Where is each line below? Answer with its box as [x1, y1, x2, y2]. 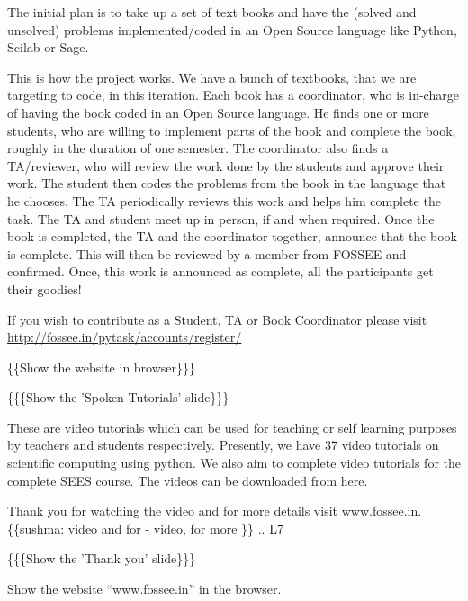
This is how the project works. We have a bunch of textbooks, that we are [7, 67, 417, 86]
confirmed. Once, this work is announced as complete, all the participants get [7, 262, 434, 281]
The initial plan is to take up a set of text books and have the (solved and [7, 3, 417, 21]
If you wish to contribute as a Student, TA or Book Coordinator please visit [7, 309, 427, 328]
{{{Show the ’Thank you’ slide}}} [7, 549, 196, 568]
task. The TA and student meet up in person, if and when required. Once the [7, 209, 435, 228]
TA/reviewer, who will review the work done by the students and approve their [7, 156, 445, 175]
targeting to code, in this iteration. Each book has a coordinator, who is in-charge [7, 85, 459, 104]
